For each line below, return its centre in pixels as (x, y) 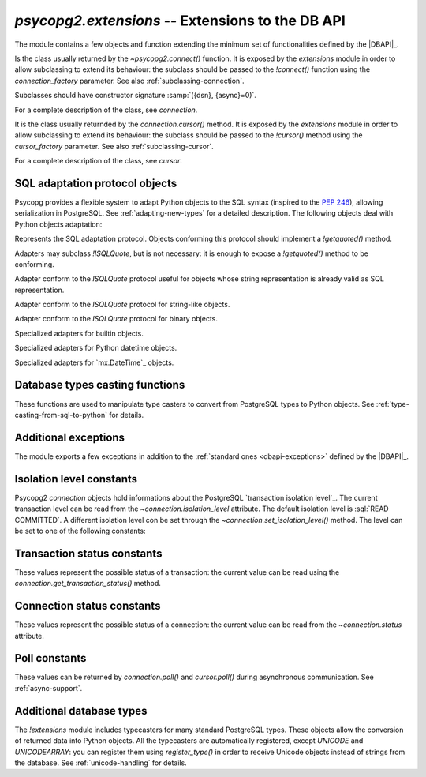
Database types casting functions (100, 385)
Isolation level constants (76, 479)
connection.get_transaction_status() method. (88, 584)
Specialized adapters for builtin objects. (79, 333)
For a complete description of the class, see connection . (106, 110)
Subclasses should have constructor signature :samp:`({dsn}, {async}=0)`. (135, 96)
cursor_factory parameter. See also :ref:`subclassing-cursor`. (114, 146)
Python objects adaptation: (58, 224)
